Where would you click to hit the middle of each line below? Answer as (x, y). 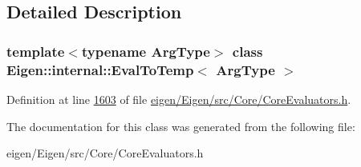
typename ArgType (146, 51)
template (36, 51)
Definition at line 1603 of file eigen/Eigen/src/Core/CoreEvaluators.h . (179, 99)
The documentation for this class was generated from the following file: (181, 126)
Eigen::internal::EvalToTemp (100, 69)
